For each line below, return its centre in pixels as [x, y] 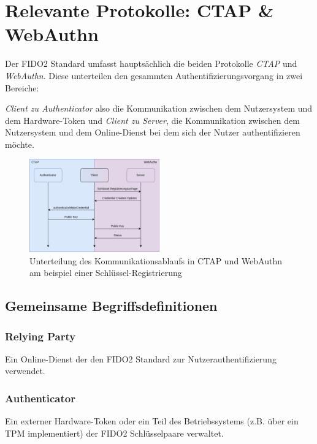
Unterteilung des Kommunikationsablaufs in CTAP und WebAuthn [156, 260]
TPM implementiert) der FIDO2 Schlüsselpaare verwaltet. [114, 433]
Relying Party [40, 336]
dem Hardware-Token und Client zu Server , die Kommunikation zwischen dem [152, 120]
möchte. [20, 144]
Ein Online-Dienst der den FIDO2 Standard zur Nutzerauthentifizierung [141, 358]
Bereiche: [22, 87]
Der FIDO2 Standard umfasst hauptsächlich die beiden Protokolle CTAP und [151, 63]
